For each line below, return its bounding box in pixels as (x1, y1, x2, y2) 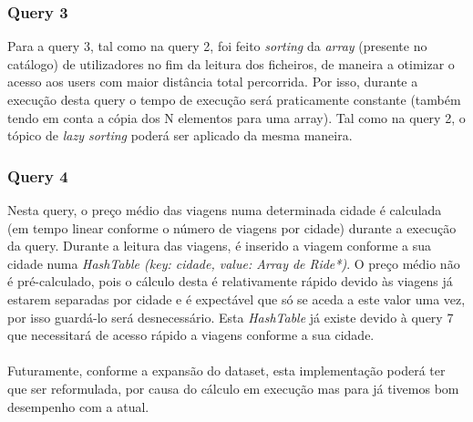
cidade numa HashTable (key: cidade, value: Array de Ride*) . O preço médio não (7, 253, 460, 273)
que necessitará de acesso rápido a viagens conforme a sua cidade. (7, 325, 375, 345)
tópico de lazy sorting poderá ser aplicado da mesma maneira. (7, 126, 353, 145)
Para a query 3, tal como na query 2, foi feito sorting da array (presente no (7, 36, 427, 56)
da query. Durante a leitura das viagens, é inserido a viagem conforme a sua (7, 236, 432, 255)
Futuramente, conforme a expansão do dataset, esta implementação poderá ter (7, 361, 446, 380)
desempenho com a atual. (7, 396, 149, 416)
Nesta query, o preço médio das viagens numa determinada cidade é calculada (7, 201, 442, 219)
